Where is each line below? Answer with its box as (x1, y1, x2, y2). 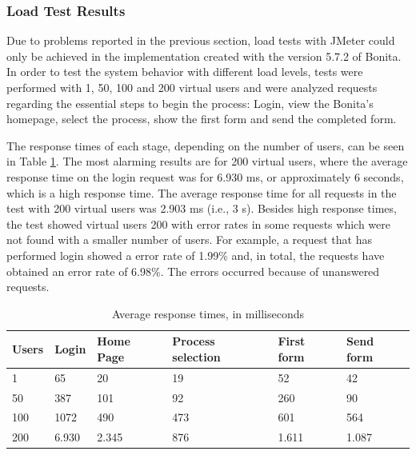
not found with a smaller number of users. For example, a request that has (6, 231, 372, 248)
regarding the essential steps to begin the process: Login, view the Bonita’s (6, 94, 374, 111)
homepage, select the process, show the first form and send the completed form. (6, 110, 397, 127)
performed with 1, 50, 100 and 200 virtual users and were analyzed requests (6, 79, 378, 95)
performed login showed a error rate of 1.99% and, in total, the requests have (6, 246, 385, 263)
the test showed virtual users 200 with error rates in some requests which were (6, 215, 390, 232)
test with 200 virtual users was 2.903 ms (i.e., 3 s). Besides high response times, (6, 200, 397, 217)
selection (172, 348, 221, 365)
